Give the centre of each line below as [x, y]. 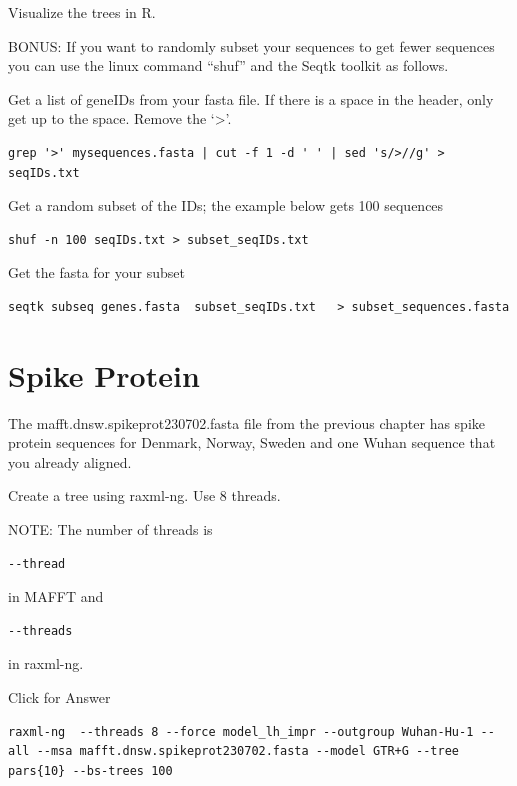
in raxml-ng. [46, 663]
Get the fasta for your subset [96, 272]
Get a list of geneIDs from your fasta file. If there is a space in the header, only [251, 98]
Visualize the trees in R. [82, 12]
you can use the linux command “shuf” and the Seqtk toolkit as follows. [228, 65]
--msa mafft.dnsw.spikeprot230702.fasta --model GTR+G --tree [248, 751]
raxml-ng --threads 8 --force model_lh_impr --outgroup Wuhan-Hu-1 [241, 731]
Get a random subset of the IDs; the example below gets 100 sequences [226, 205]
